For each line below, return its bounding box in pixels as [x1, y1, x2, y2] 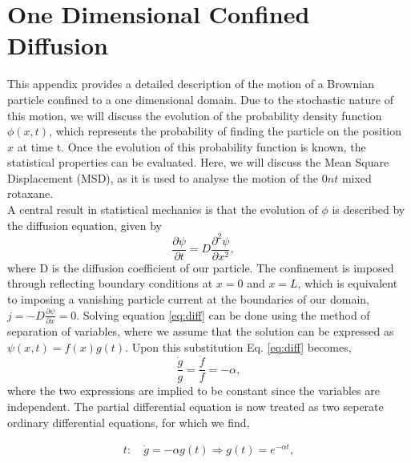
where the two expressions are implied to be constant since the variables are [7, 382, 380, 399]
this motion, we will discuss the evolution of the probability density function [7, 107, 382, 123]
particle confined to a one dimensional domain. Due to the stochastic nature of [7, 91, 393, 107]
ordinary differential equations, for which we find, [7, 413, 250, 430]
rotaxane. [7, 185, 54, 202]
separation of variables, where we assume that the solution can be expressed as [7, 322, 394, 339]
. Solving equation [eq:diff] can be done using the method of [76, 306, 370, 323]
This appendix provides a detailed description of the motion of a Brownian [7, 75, 374, 92]
